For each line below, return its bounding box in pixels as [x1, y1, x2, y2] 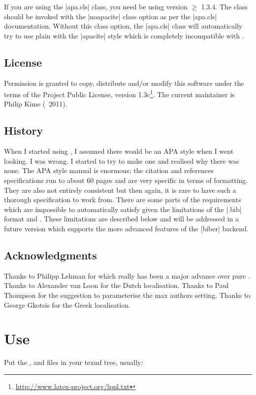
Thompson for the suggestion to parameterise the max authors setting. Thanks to [4, 289, 251, 300]
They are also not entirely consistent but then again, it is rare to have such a [4, 184, 236, 195]
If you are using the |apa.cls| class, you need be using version [4, 1, 188, 11]
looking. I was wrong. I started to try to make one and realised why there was [4, 155, 239, 166]
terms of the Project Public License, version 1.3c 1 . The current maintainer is [4, 88, 235, 99]
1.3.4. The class [201, 1, 248, 11]
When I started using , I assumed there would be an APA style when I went [4, 146, 234, 156]
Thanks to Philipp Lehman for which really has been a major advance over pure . [4, 270, 250, 281]
